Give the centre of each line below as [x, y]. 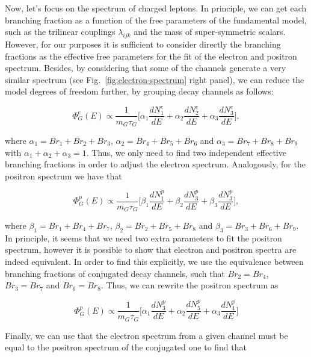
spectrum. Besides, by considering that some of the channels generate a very [146, 68]
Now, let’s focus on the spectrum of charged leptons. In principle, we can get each [156, 8]
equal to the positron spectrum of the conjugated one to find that [126, 347]
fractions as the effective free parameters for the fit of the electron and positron [151, 56]
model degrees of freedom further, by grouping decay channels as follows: [139, 91]
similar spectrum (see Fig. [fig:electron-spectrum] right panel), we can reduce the [155, 79]
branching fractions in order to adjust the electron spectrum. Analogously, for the [155, 164]
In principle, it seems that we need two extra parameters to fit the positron [143, 237]
